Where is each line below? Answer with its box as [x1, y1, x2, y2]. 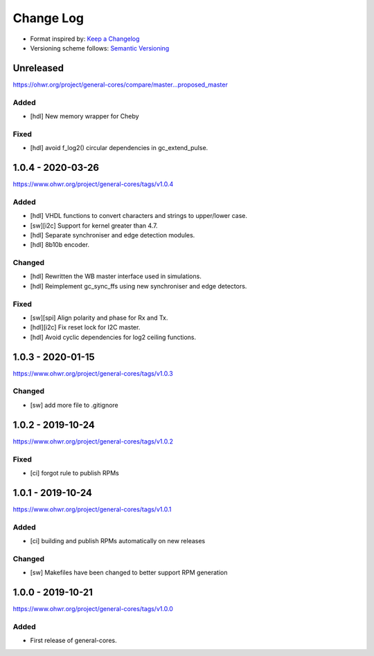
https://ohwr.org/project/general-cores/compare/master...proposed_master [12, 80, 228, 89]
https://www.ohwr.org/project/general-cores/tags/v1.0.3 [12, 369, 173, 377]
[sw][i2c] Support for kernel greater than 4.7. [30, 221, 159, 230]
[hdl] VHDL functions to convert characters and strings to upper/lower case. [30, 212, 248, 220]
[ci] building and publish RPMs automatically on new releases [30, 536, 206, 545]
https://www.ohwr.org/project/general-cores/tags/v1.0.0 [12, 604, 173, 612]
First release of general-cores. [30, 637, 117, 645]
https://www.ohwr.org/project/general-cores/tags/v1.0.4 [12, 180, 174, 188]
